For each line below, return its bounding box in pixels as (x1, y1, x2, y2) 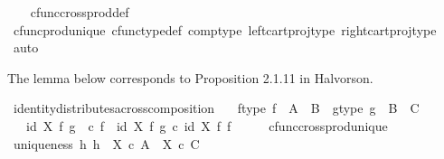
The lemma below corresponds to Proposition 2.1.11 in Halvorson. (7, 68, 373, 87)
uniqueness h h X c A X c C (13, 134, 200, 153)
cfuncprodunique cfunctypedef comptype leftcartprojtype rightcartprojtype (13, 20, 437, 39)
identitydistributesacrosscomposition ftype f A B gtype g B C (13, 98, 420, 117)
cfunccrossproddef (30, 3, 129, 21)
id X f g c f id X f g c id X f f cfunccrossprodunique (25, 116, 388, 135)
